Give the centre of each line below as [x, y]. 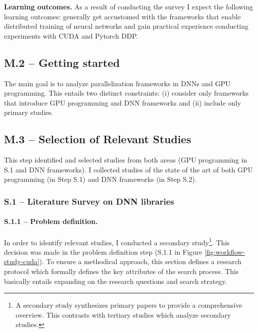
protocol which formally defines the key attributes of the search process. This [121, 271]
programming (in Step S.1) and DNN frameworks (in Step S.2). [100, 179]
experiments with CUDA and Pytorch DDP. [71, 35]
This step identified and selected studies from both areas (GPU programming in [126, 160]
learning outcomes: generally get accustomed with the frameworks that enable [123, 16]
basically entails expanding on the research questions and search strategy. [116, 281]
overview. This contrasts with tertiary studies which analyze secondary [123, 314]
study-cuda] [22, 261]
